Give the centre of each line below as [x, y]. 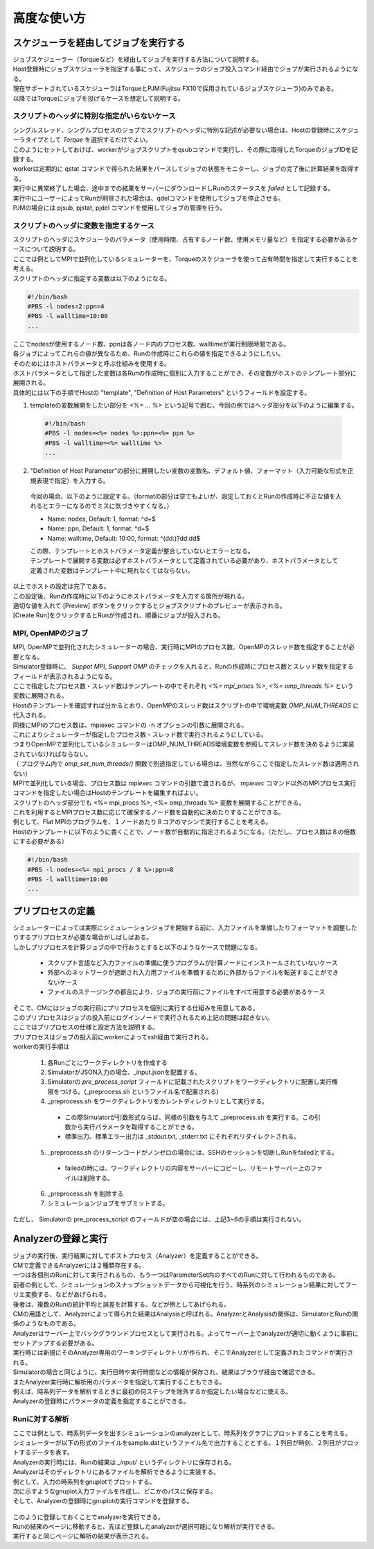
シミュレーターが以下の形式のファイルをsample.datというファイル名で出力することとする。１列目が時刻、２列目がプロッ [186, 1442]
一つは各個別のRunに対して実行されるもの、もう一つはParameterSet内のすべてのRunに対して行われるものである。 [176, 1275]
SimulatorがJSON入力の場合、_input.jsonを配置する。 [124, 1072]
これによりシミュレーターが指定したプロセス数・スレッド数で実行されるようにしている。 [140, 734]
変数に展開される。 [40, 696]
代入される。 [31, 715]
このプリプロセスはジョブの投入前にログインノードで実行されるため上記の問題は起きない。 [143, 1018]
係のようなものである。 [46, 1323]
